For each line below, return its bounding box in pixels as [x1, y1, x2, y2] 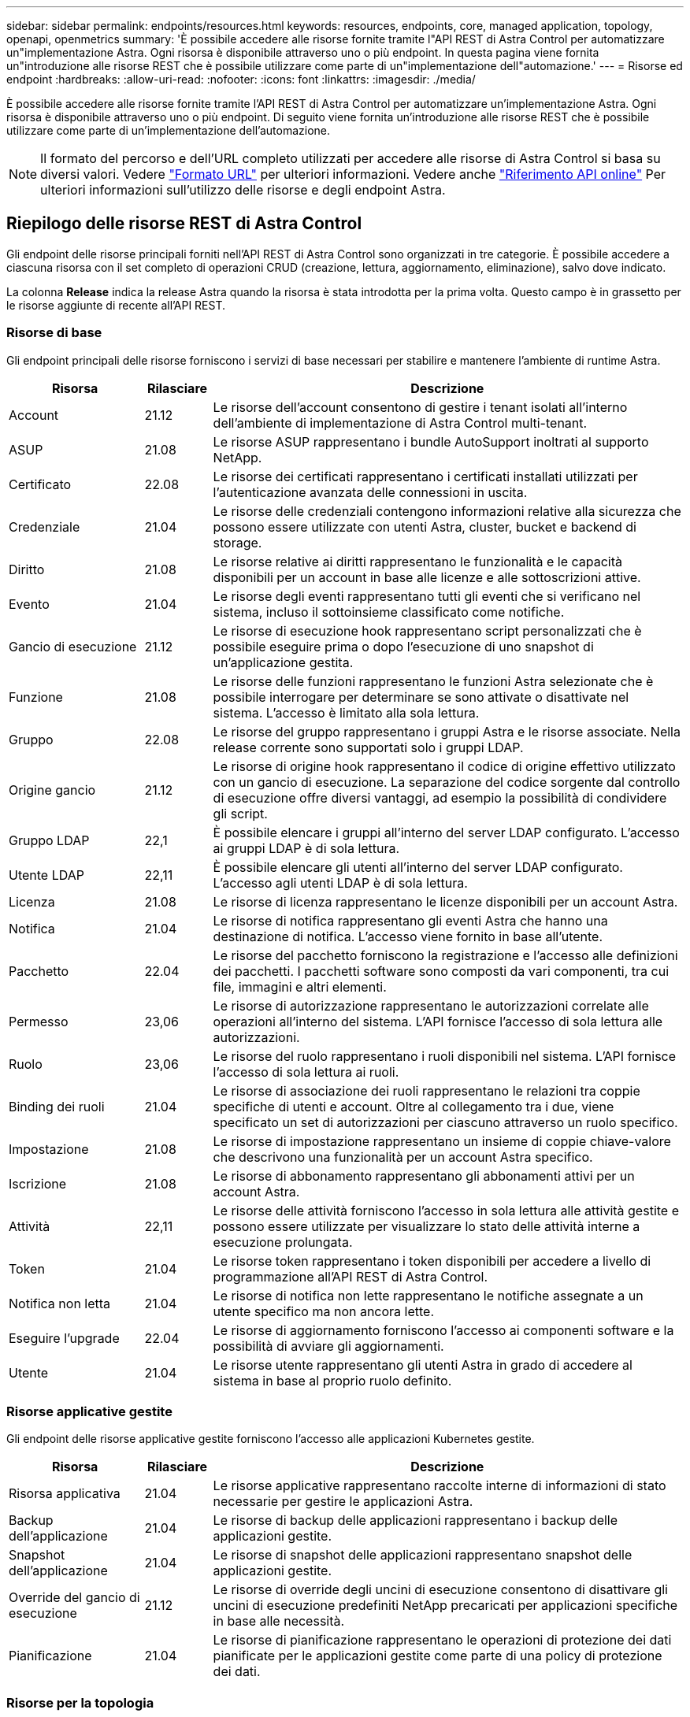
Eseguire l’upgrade [9, 1329, 120, 1346]
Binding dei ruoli [9, 1098, 105, 1114]
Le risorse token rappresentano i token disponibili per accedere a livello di [213, 1252, 651, 1269]
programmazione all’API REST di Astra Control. [213, 1268, 488, 1285]
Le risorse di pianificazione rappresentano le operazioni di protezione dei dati [213, 1632, 672, 1648]
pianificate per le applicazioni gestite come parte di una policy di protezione [213, 1648, 662, 1664]
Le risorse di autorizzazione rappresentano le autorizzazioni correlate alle [213, 997, 649, 1014]
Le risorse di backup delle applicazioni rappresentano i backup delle [213, 1512, 618, 1529]
